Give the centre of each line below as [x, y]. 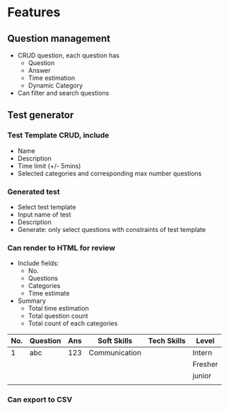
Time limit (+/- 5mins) [49, 166]
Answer [39, 70]
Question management [59, 39]
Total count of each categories [73, 323]
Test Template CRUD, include [58, 135]
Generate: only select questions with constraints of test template [112, 229]
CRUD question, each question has [69, 55]
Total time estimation [59, 308]
